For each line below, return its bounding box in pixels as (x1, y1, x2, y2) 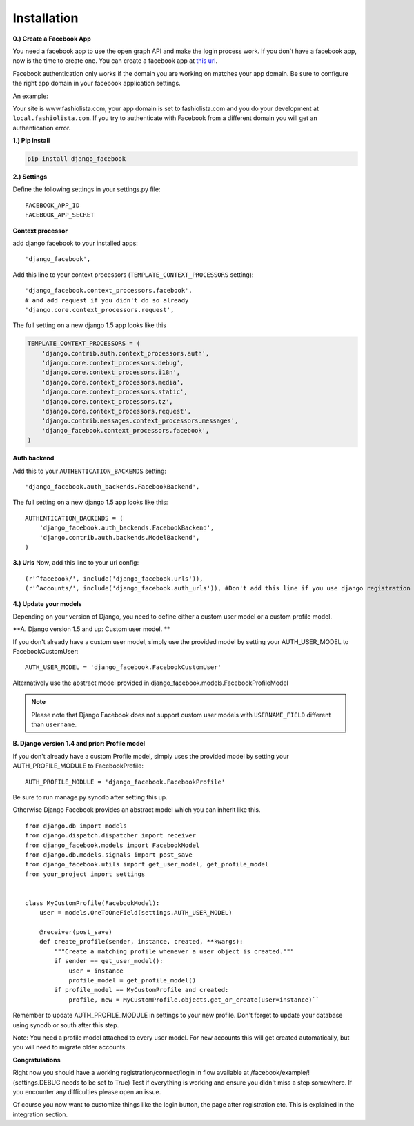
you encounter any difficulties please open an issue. (12, 1087, 161, 1096)
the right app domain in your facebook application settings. (12, 79, 181, 88)
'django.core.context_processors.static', (41, 388, 188, 396)
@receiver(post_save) (39, 929, 113, 936)
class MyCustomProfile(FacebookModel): (25, 899, 160, 907)
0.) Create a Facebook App (12, 35, 91, 43)
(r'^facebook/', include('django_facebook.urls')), (25, 574, 204, 583)
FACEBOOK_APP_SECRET (25, 211, 95, 219)
